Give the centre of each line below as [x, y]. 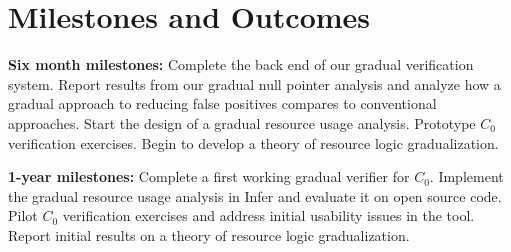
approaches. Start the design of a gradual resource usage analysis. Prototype [242, 122]
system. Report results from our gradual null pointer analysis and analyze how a [254, 83]
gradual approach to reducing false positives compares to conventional [222, 103]
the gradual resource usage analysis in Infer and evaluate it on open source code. [255, 195]
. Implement [466, 176]
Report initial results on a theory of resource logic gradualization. [209, 234]
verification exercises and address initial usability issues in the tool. [268, 215]
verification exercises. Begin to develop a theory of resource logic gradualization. [253, 142]
